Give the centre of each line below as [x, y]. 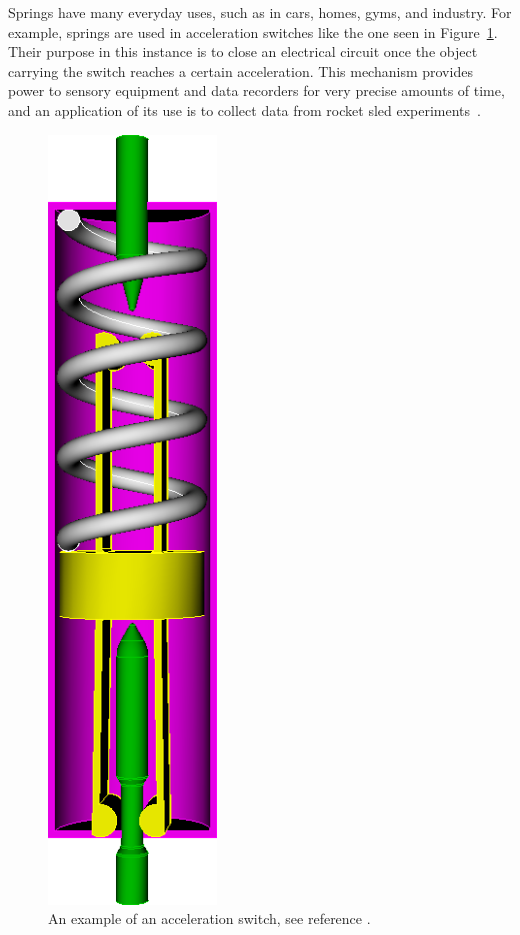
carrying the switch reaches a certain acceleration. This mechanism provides [240, 70]
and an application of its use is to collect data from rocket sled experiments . [244, 109]
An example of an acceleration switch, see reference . [209, 918]
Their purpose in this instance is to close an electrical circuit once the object [243, 51]
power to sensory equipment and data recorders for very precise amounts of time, [256, 90]
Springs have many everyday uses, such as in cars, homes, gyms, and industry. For [260, 12]
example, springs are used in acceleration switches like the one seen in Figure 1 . [253, 31]
